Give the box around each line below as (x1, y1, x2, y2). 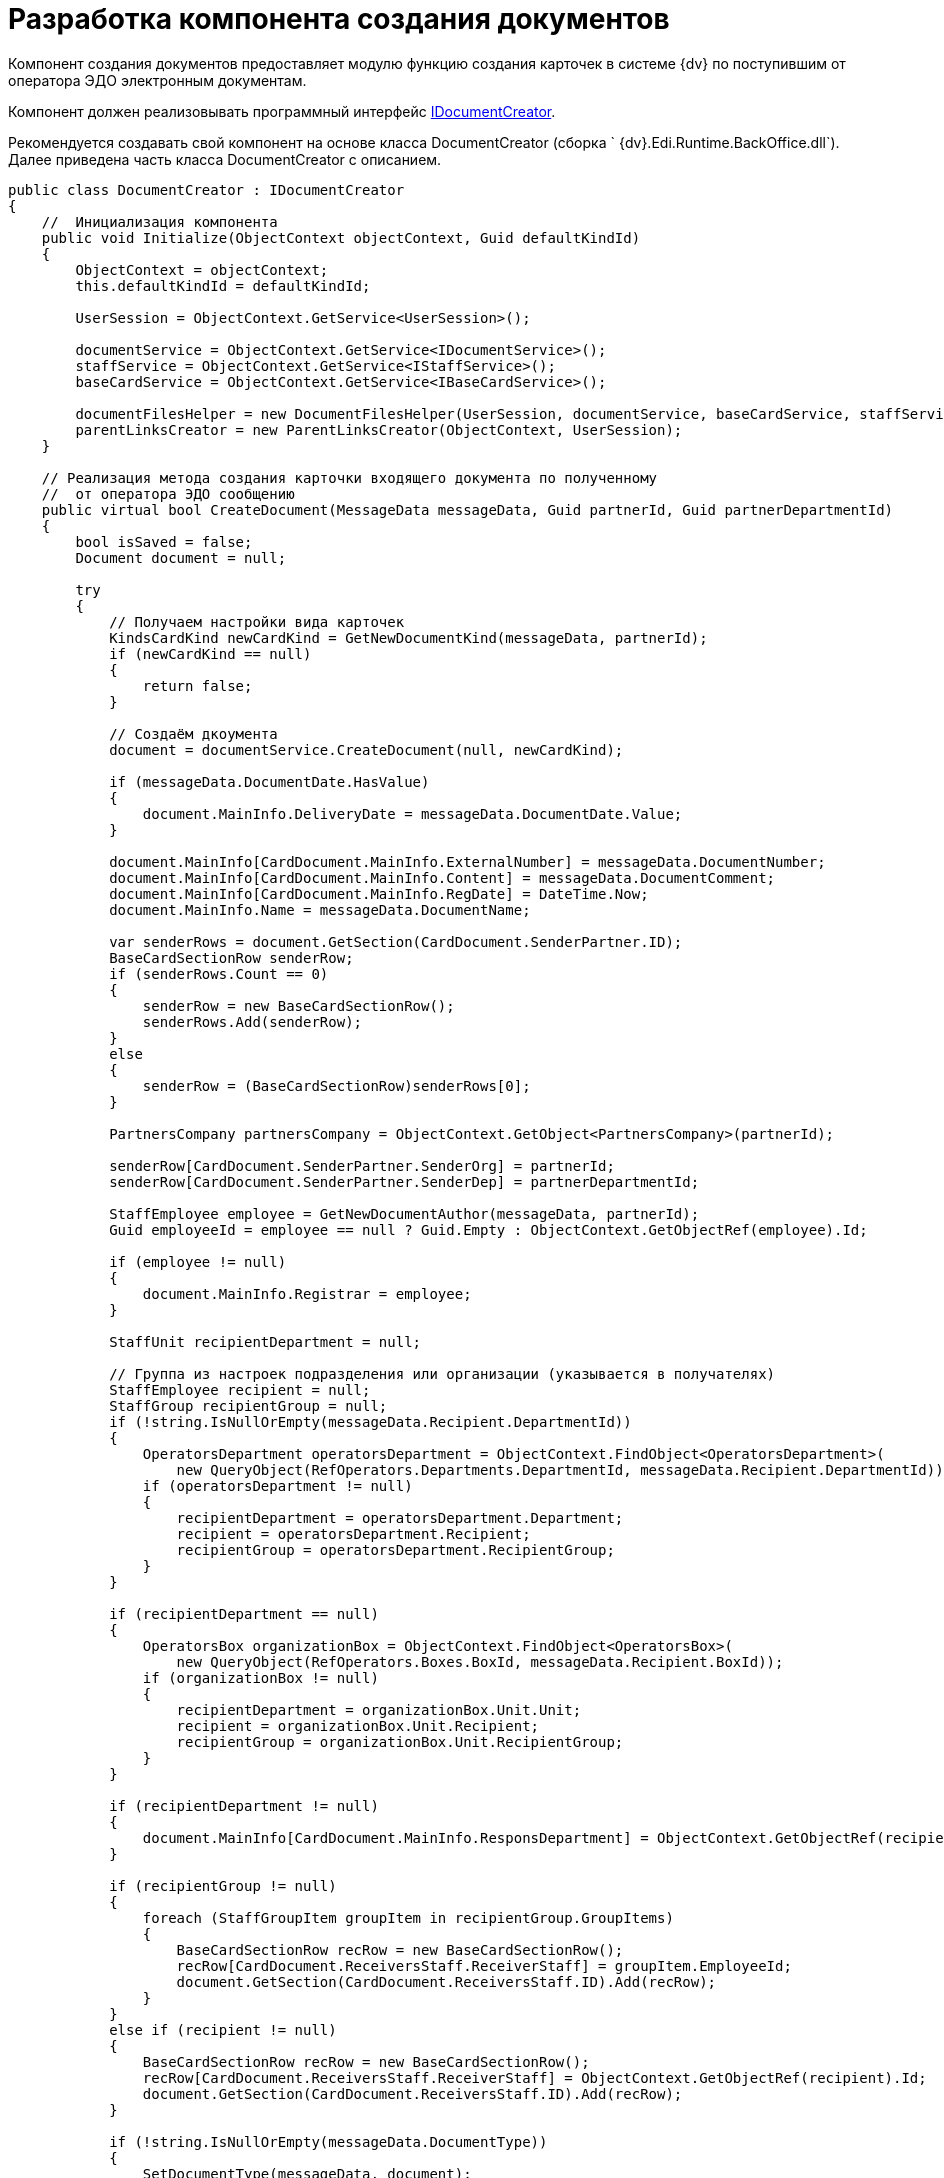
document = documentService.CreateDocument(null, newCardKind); (109, 741, 624, 758)
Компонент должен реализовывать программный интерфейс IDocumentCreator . (8, 102, 556, 120)
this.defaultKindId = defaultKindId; (75, 277, 371, 294)
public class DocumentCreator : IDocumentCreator (8, 181, 405, 198)
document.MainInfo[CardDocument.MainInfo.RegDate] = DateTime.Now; (109, 885, 649, 902)
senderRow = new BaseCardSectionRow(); (142, 997, 455, 1014)
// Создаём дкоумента (109, 725, 278, 742)
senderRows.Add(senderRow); (142, 1013, 363, 1030)
